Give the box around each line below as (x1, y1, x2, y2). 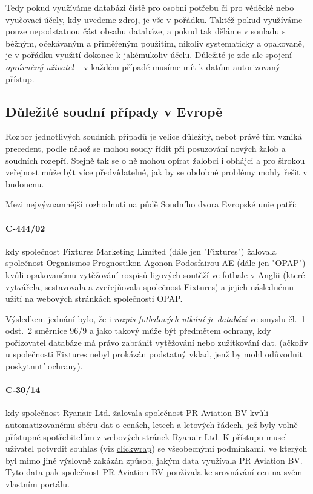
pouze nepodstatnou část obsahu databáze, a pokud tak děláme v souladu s (5, 25, 286, 37)
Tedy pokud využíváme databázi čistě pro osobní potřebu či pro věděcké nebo (5, 1, 294, 13)
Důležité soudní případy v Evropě (5, 102, 223, 120)
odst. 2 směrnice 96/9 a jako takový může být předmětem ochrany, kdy (5, 324, 271, 337)
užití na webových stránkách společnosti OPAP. (5, 292, 183, 305)
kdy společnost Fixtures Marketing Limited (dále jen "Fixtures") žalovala (5, 244, 277, 257)
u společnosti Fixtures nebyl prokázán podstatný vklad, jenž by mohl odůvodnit (5, 348, 303, 360)
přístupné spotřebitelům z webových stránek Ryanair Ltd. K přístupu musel (5, 430, 288, 443)
